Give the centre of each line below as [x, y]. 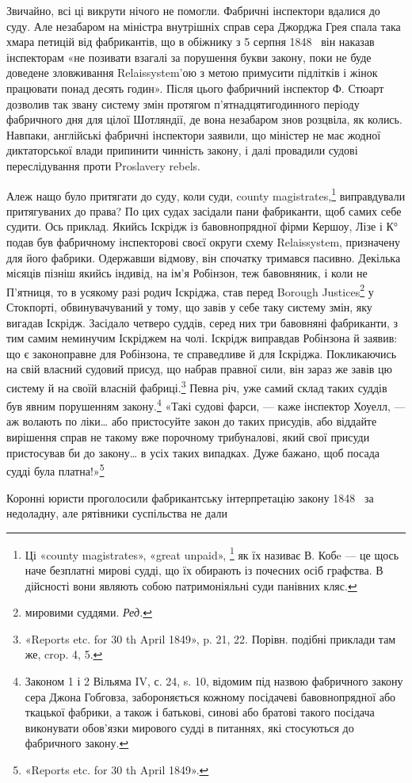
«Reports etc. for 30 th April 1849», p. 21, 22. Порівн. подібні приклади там [210, 638]
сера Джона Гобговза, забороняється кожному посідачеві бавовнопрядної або [210, 696]
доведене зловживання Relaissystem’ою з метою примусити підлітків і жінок [192, 73]
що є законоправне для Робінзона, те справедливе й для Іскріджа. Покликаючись [202, 353]
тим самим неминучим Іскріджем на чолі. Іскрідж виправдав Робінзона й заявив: [202, 338]
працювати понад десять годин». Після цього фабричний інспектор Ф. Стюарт [195, 88]
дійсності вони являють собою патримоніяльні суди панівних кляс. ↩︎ [191, 585]
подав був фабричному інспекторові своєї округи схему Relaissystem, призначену [204, 241]
